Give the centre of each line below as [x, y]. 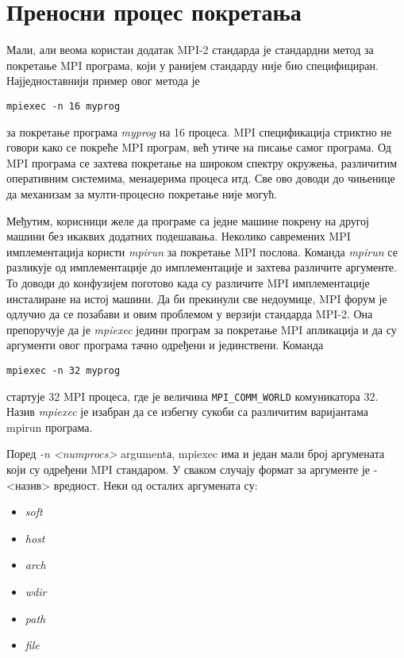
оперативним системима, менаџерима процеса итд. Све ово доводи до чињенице [201, 178]
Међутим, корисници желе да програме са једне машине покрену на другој [188, 220]
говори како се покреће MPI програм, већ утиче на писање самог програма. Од [199, 147]
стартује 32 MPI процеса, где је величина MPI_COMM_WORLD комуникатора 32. [192, 396]
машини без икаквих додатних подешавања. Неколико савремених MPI [179, 236]
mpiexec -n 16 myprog [63, 106]
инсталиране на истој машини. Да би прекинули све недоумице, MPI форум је [197, 298]
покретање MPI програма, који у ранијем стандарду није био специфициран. [192, 65]
